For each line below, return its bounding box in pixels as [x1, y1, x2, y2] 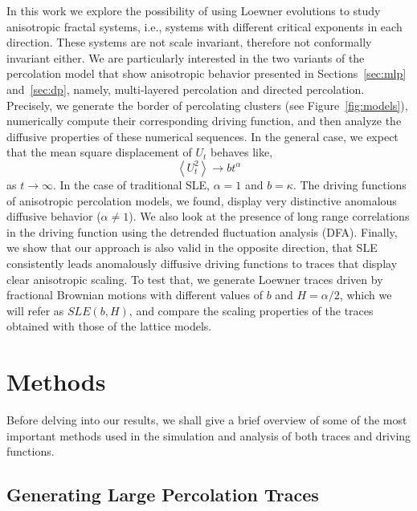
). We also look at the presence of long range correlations [129, 208, 410, 225]
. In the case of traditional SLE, [52, 176, 210, 193]
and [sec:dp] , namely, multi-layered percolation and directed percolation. [6, 80, 365, 97]
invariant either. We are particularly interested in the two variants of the [6, 49, 365, 66]
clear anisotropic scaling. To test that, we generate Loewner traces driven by [6, 270, 383, 287]
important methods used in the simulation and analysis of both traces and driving [6, 427, 411, 444]
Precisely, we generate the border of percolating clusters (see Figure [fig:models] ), [6, 96, 408, 113]
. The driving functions [292, 176, 407, 193]
